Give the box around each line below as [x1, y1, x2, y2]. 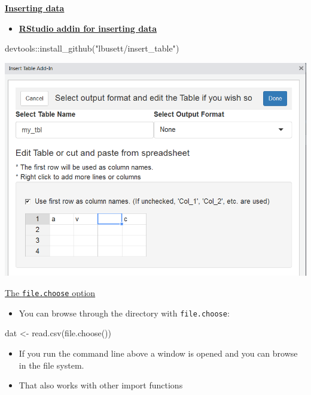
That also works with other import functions [19, 379, 183, 391]
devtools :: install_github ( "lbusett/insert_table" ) [5, 42, 179, 55]
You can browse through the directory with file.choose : [19, 306, 230, 319]
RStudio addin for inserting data [19, 22, 157, 34]
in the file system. [19, 358, 84, 371]
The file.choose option [5, 287, 96, 299]
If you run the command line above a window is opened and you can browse [19, 346, 298, 359]
